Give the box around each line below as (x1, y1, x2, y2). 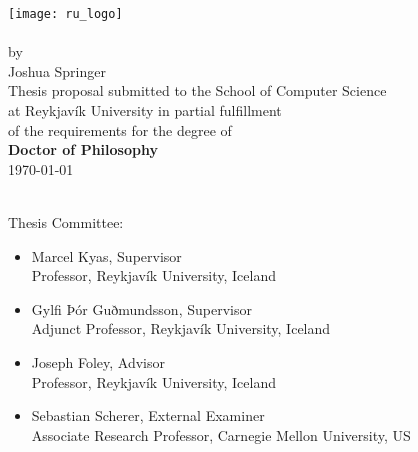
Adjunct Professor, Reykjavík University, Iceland (31, 318, 331, 339)
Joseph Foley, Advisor (31, 351, 166, 372)
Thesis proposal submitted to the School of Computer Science (8, 80, 387, 101)
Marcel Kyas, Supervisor (31, 245, 182, 266)
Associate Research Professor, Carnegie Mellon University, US (31, 424, 411, 445)
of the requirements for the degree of (8, 119, 232, 140)
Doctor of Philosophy (8, 139, 158, 160)
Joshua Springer (8, 60, 106, 81)
